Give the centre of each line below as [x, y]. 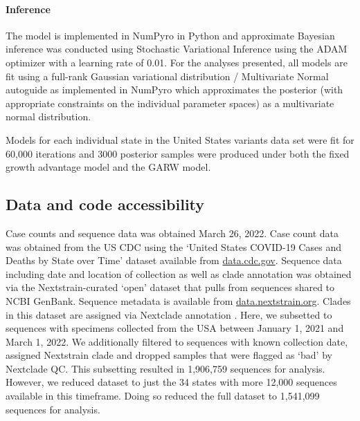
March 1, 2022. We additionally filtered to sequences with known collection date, [177, 341]
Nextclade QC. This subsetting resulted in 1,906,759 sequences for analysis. [165, 368]
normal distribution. [48, 116]
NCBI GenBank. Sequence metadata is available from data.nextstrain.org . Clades [178, 300]
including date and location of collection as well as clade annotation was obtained [179, 273]
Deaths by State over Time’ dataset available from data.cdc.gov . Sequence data [174, 260]
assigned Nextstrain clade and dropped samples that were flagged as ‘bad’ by [169, 355]
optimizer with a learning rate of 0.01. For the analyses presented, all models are [177, 62]
